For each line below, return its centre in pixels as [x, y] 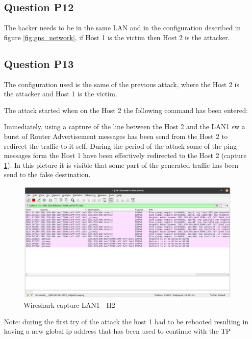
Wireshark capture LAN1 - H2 [69, 305]
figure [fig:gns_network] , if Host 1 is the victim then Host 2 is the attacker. [117, 37]
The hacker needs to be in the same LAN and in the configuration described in [123, 28]
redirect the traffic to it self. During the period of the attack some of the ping [120, 146]
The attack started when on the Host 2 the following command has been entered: [126, 110]
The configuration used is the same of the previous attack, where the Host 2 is [122, 84]
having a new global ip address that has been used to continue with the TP [117, 331]
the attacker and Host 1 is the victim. [61, 94]
